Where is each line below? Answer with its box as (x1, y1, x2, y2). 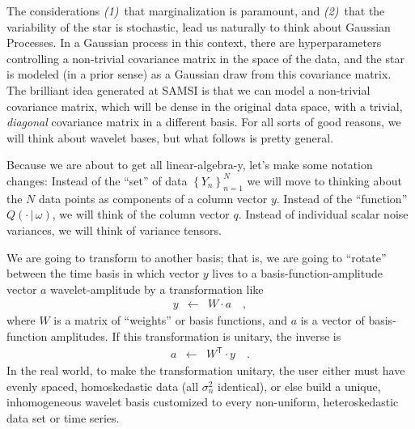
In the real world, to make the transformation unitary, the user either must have (6, 362, 405, 379)
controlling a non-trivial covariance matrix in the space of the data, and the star (6, 49, 404, 66)
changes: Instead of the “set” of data (6, 172, 188, 189)
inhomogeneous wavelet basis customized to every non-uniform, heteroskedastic (6, 393, 399, 410)
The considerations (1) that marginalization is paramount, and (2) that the (6, 2, 385, 19)
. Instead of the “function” (276, 189, 408, 206)
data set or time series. (6, 409, 120, 426)
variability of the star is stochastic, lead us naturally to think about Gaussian (6, 18, 391, 35)
